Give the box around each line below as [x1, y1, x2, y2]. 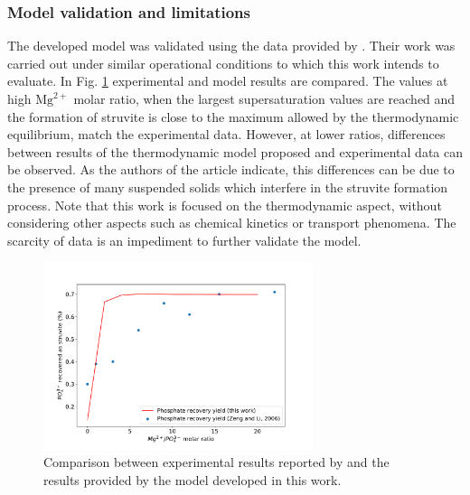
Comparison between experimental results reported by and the [43, 453, 390, 472]
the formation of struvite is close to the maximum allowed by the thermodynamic [7, 107, 459, 126]
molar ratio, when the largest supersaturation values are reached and [73, 89, 456, 107]
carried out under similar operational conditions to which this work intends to [7, 53, 439, 72]
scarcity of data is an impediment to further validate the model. [7, 230, 362, 249]
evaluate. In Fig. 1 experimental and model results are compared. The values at [7, 71, 448, 90]
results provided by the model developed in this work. [43, 471, 342, 490]
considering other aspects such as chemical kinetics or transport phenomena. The [7, 213, 456, 232]
